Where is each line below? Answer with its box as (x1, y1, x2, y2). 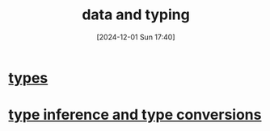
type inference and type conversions (8, 106, 262, 124)
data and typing (82, 6, 190, 24)
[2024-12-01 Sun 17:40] (96, 32, 175, 42)
